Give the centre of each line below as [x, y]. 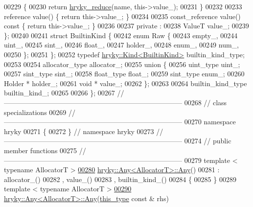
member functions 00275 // [45, 150]
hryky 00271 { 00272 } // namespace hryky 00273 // [84, 131]
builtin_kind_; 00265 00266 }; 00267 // [64, 93]
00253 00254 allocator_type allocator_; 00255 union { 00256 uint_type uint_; [122, 64]
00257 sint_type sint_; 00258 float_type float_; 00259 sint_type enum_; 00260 [124, 74]
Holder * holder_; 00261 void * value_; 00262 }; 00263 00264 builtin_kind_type [126, 83]
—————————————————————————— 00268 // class [115, 102]
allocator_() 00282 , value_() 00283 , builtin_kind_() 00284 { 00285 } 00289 [120, 179]
